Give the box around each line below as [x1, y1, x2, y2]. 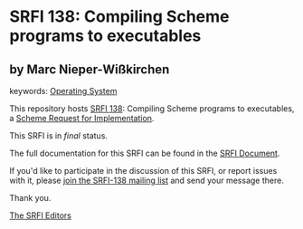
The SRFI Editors [9, 210, 72, 221]
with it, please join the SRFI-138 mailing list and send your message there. [9, 175, 285, 186]
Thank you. [9, 193, 52, 203]
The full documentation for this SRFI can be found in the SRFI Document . [9, 148, 280, 158]
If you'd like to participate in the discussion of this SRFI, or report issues [9, 166, 278, 176]
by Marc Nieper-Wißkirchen [9, 62, 170, 77]
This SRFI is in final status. [9, 130, 109, 141]
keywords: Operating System [9, 86, 118, 96]
